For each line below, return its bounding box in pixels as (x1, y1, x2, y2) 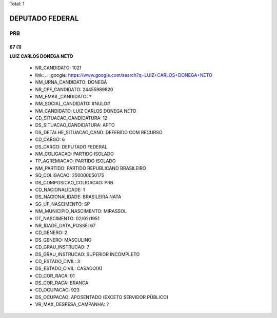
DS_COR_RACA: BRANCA (35, 280, 89, 286)
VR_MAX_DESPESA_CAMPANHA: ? (35, 301, 109, 307)
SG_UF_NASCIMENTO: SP (35, 201, 90, 207)
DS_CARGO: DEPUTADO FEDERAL (35, 143, 108, 150)
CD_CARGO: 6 (35, 136, 65, 143)
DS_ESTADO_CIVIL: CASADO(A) (35, 265, 103, 271)
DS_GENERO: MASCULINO (35, 237, 92, 243)
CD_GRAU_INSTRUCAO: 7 (35, 244, 90, 250)
